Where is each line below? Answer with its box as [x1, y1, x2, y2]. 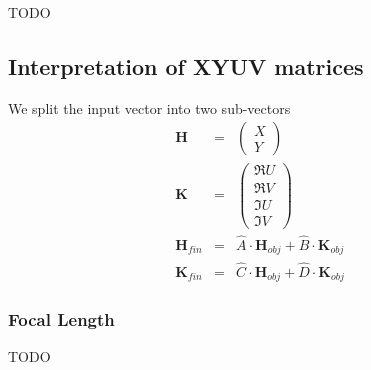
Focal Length [8, 306, 115, 331]
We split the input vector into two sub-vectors [8, 97, 291, 118]
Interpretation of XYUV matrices [8, 50, 364, 81]
